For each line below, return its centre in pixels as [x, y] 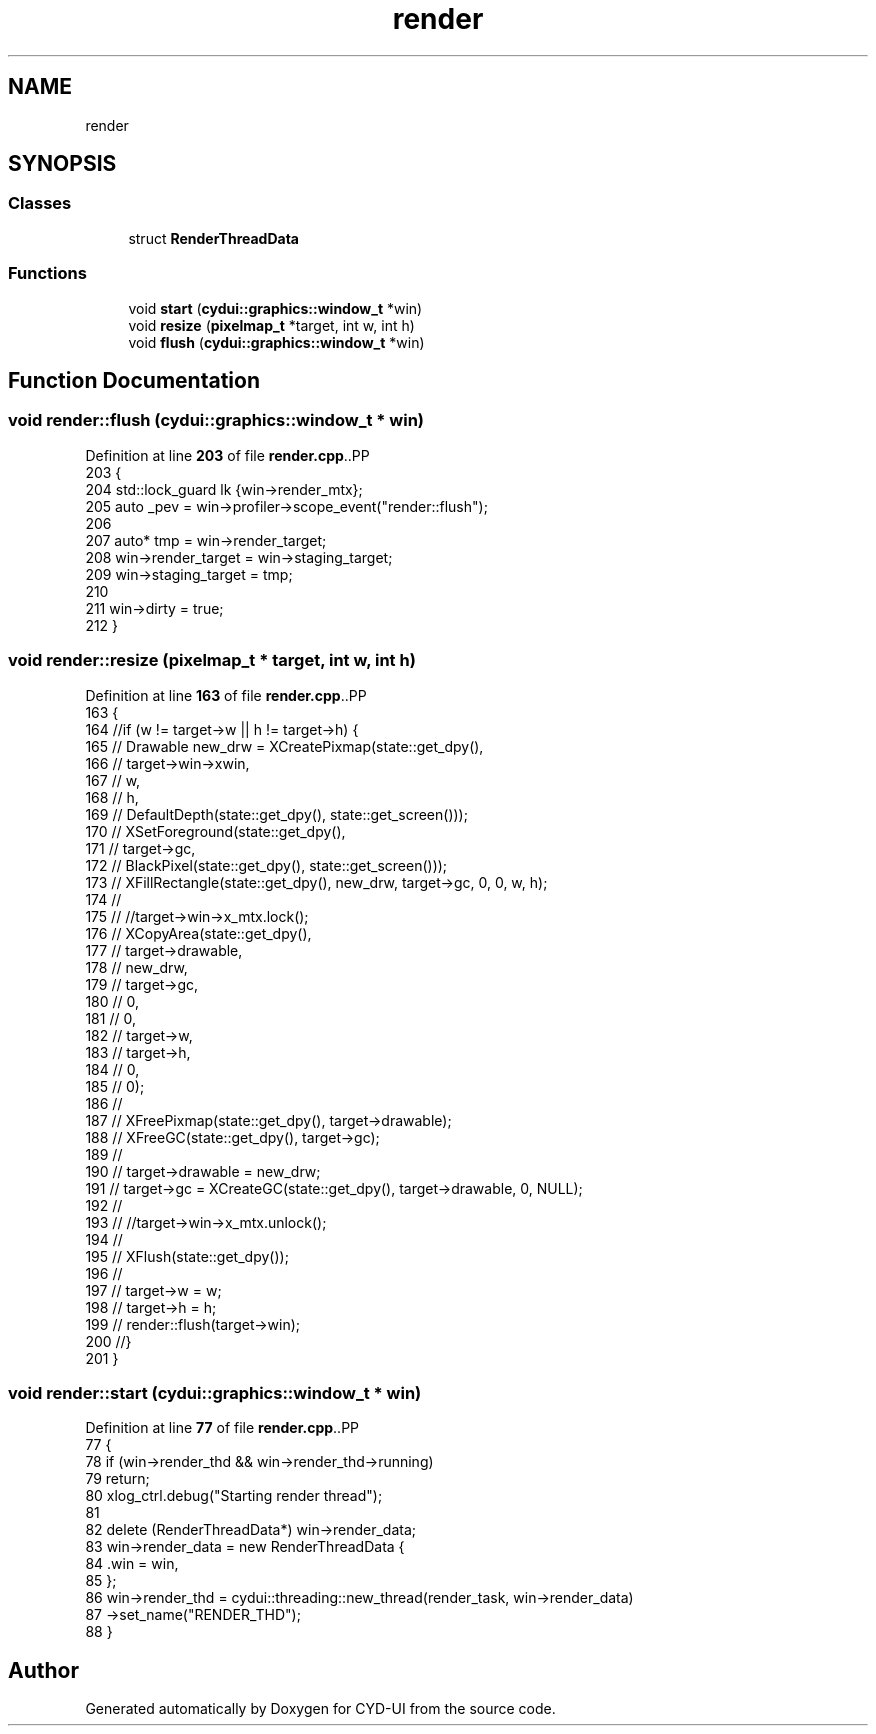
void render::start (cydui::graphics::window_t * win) [215, 1392]
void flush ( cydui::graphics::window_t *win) [276, 342]
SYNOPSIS [62, 164]
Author [43, 1670]
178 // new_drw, [136, 967]
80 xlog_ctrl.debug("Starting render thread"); [234, 1496]
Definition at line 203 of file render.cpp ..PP [227, 455]
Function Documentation [134, 380]
